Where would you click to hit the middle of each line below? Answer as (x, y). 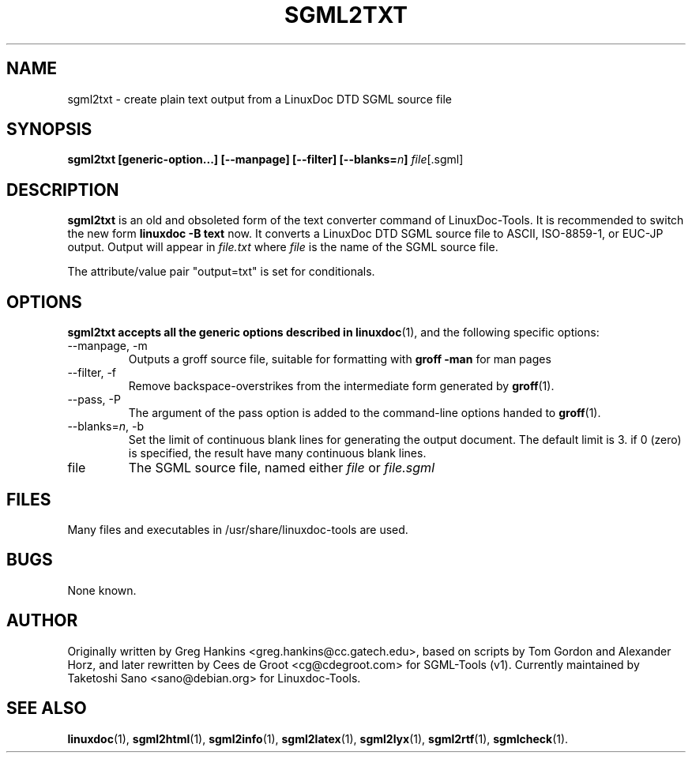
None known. (102, 590)
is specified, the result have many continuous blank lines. (277, 453)
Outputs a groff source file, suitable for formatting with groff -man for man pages (340, 359)
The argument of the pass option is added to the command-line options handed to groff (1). (365, 413)
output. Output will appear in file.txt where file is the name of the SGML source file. (283, 247)
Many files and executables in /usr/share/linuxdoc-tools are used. (238, 529)
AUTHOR (42, 621)
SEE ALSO (47, 708)
